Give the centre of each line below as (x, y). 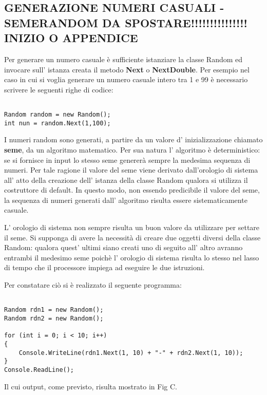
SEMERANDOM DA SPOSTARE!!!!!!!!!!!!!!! (126, 22)
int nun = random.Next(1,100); (58, 123)
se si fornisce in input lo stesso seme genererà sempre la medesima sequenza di (127, 159)
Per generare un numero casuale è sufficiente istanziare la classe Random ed (123, 59)
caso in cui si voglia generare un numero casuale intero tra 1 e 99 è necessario (126, 79)
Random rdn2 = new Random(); (54, 318)
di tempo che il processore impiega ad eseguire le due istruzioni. (104, 267)
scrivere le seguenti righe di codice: (59, 89)
